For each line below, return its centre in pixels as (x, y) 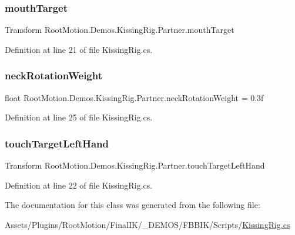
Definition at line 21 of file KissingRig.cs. (79, 49)
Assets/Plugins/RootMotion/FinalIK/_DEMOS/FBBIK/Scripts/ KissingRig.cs (147, 224)
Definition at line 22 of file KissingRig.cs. (79, 185)
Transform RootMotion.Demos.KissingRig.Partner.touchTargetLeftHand (135, 165)
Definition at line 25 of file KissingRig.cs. (79, 117)
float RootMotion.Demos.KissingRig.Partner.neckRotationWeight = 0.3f (134, 97)
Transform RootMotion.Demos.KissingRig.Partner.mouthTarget (120, 30)
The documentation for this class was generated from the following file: (133, 205)
